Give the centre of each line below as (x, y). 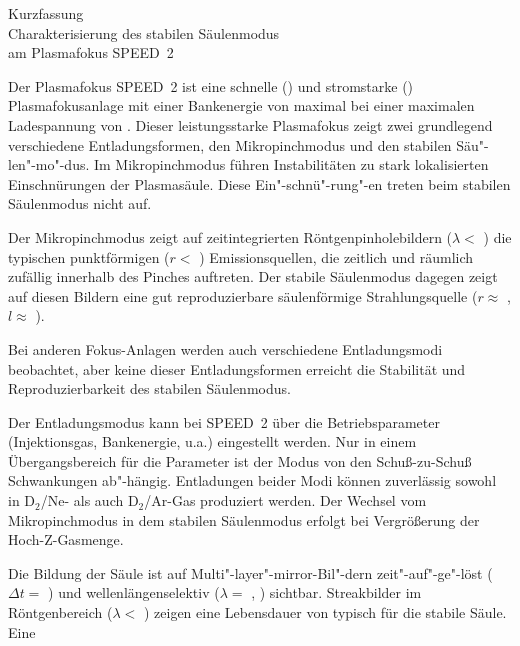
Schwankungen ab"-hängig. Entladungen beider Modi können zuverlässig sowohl (252, 480)
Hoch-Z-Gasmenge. (66, 539)
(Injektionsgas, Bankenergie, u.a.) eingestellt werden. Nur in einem (212, 441)
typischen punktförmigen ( (89, 256)
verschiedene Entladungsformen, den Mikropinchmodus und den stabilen (230, 144)
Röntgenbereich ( (60, 612)
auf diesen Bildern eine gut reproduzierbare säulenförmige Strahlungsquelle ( (243, 295)
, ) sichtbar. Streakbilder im (336, 592)
